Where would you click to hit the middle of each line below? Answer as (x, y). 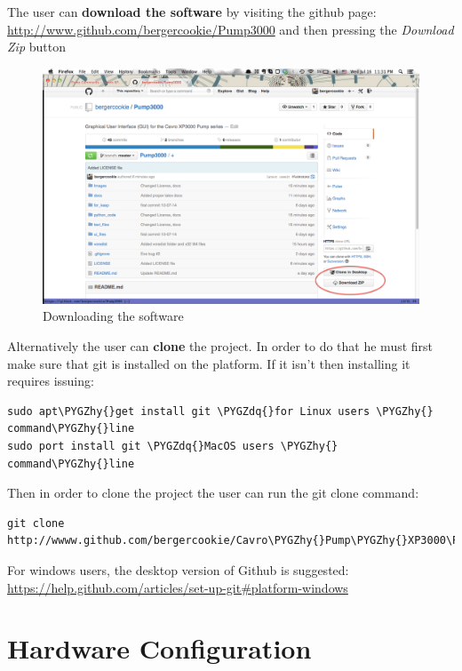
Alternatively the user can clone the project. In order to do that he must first (220, 345)
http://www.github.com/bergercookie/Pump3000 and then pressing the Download (231, 29)
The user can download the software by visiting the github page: (192, 12)
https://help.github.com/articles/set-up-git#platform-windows (178, 587)
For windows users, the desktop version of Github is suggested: (178, 569)
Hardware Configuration (159, 648)
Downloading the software (113, 316)
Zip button (36, 47)
